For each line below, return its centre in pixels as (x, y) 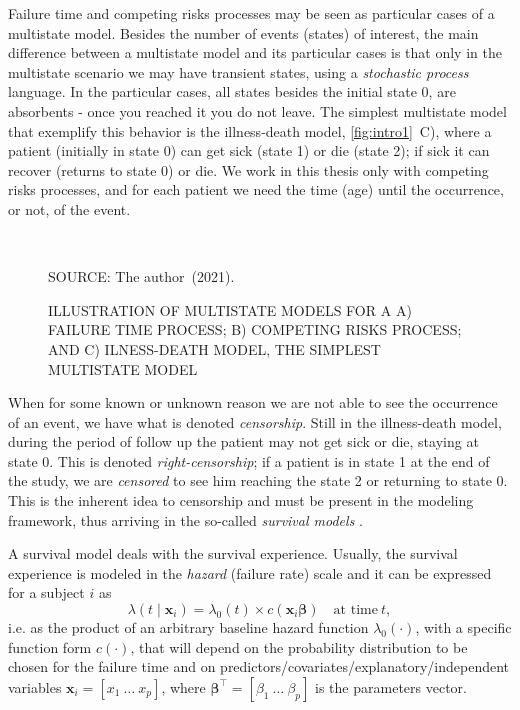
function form (50, 646)
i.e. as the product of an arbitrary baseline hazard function (188, 627)
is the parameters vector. (391, 686)
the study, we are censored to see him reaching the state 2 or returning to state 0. (258, 480)
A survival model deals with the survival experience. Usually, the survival (233, 553)
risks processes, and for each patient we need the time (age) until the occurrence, (256, 189)
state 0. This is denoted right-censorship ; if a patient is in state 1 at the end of (249, 460)
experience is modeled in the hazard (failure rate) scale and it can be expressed (250, 572)
